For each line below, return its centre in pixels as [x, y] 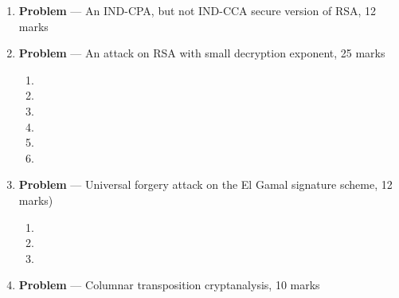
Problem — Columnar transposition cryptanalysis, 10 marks [169, 285]
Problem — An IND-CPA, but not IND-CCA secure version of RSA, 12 [198, 10]
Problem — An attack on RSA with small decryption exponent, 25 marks [202, 53]
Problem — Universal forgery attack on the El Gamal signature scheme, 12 [205, 184]
